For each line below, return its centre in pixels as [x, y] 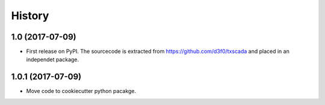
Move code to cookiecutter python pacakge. [81, 91]
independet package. [53, 59]
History [30, 16]
